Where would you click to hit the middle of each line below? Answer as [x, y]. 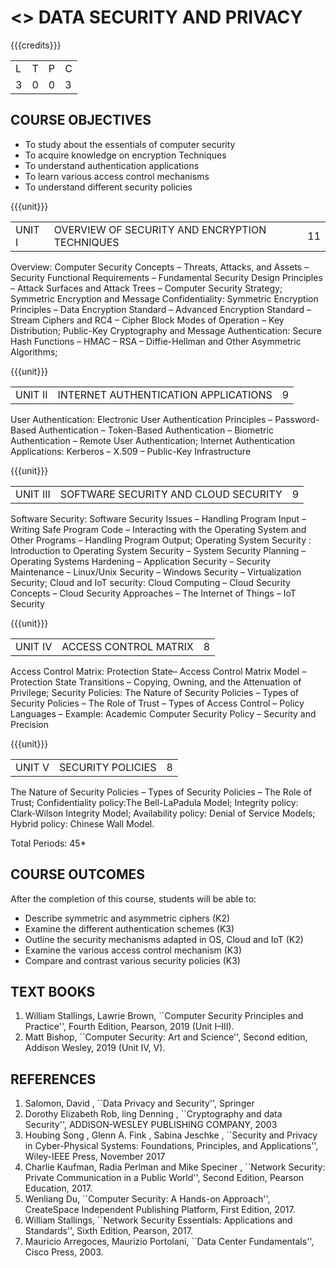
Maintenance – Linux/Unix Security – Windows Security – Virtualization [156, 572]
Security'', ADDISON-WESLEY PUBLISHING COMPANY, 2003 [151, 1125]
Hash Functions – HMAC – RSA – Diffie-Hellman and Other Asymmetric [156, 341]
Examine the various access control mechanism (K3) [133, 950]
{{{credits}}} [36, 45]
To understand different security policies [108, 187]
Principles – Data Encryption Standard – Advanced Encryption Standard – [161, 309]
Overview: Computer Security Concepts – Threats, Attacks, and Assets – [160, 267]
